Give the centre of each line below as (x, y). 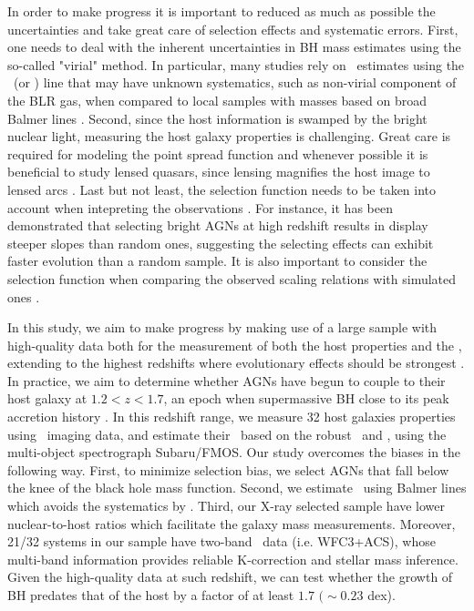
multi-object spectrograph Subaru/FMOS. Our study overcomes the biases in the (234, 452)
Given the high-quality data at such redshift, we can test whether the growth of (230, 577)
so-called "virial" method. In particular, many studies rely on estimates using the (236, 64)
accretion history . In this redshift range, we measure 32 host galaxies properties (232, 417)
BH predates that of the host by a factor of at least (151, 595)
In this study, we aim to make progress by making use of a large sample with (222, 327)
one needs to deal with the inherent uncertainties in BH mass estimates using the (234, 47)
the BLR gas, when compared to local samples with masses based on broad (217, 100)
